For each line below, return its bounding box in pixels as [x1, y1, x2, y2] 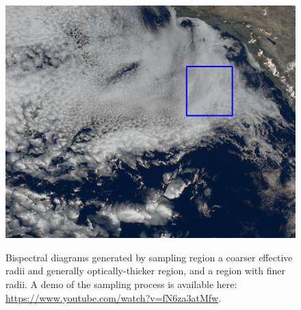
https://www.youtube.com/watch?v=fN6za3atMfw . [5, 290, 222, 305]
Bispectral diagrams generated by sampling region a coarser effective [5, 250, 293, 264]
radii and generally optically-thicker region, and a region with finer [5, 263, 286, 278]
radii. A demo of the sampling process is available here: [5, 276, 237, 291]
